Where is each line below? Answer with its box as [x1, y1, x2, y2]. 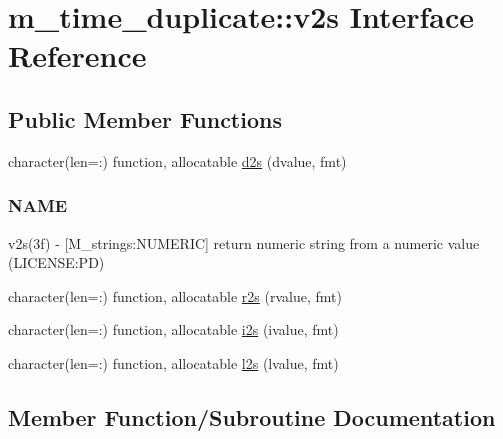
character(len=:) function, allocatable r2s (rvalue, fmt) [8, 285, 342, 306]
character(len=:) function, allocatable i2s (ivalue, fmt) [8, 319, 339, 340]
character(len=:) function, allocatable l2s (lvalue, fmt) [8, 352, 339, 373]
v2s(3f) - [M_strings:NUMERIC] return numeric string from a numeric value [8, 232, 480, 253]
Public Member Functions [8, 103, 282, 134]
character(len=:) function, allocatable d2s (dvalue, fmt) [8, 150, 347, 171]
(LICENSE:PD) [8, 252, 105, 273]
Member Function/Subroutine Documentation [8, 401, 496, 432]
